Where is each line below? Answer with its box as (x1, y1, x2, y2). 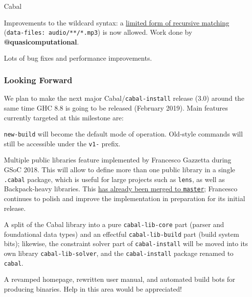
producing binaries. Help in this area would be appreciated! (4, 283, 182, 294)
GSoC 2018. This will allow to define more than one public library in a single (4, 164, 235, 174)
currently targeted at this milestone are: (4, 112, 124, 122)
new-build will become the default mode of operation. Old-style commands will (4, 129, 243, 139)
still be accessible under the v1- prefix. (4, 138, 121, 148)
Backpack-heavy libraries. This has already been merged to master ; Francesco (4, 183, 238, 194)
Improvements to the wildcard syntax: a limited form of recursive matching (4, 17, 229, 27)
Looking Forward (4, 73, 72, 86)
